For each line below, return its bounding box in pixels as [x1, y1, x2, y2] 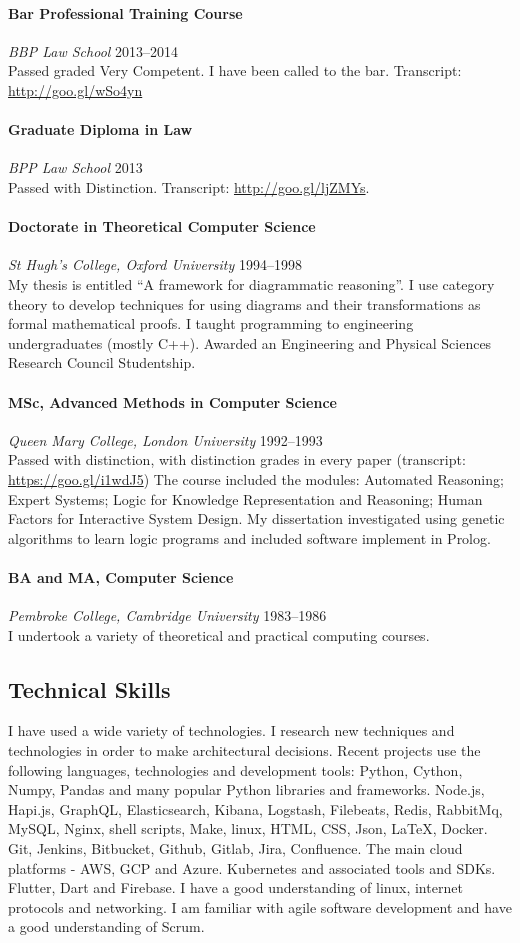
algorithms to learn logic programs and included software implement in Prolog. [8, 527, 491, 548]
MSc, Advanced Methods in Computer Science [8, 391, 337, 412]
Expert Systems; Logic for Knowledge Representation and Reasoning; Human [8, 488, 483, 509]
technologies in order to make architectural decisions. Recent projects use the [8, 740, 481, 761]
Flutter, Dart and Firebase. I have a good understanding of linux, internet [8, 877, 463, 898]
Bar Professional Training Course [8, 2, 243, 23]
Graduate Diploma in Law [8, 119, 193, 140]
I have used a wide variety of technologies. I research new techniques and [8, 720, 455, 741]
